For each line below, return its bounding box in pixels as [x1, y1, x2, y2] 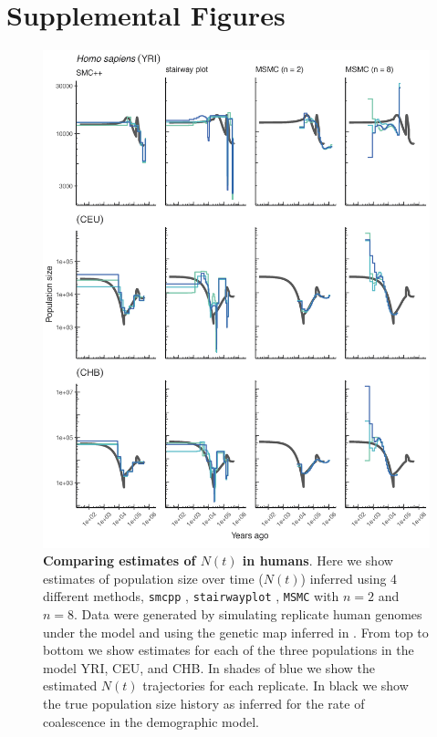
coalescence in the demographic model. [43, 711, 259, 731]
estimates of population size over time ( [43, 568, 264, 587]
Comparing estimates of [43, 551, 196, 570]
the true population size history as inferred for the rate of [43, 693, 365, 712]
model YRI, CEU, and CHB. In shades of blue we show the [43, 658, 375, 677]
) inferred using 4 [300, 568, 398, 587]
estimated [43, 676, 98, 695]
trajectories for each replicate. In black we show [142, 676, 409, 695]
